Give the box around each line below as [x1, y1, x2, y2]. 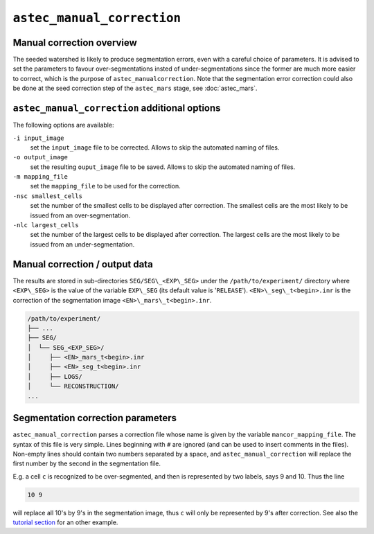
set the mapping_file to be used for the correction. [30, 182, 181, 190]
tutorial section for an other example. [12, 518, 118, 526]
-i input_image [12, 134, 65, 142]
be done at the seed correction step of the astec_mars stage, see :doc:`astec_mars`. [12, 84, 258, 93]
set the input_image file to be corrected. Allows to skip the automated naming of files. [30, 143, 280, 152]
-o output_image [12, 153, 69, 161]
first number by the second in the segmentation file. [12, 459, 161, 468]
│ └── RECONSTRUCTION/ [27, 382, 119, 391]
